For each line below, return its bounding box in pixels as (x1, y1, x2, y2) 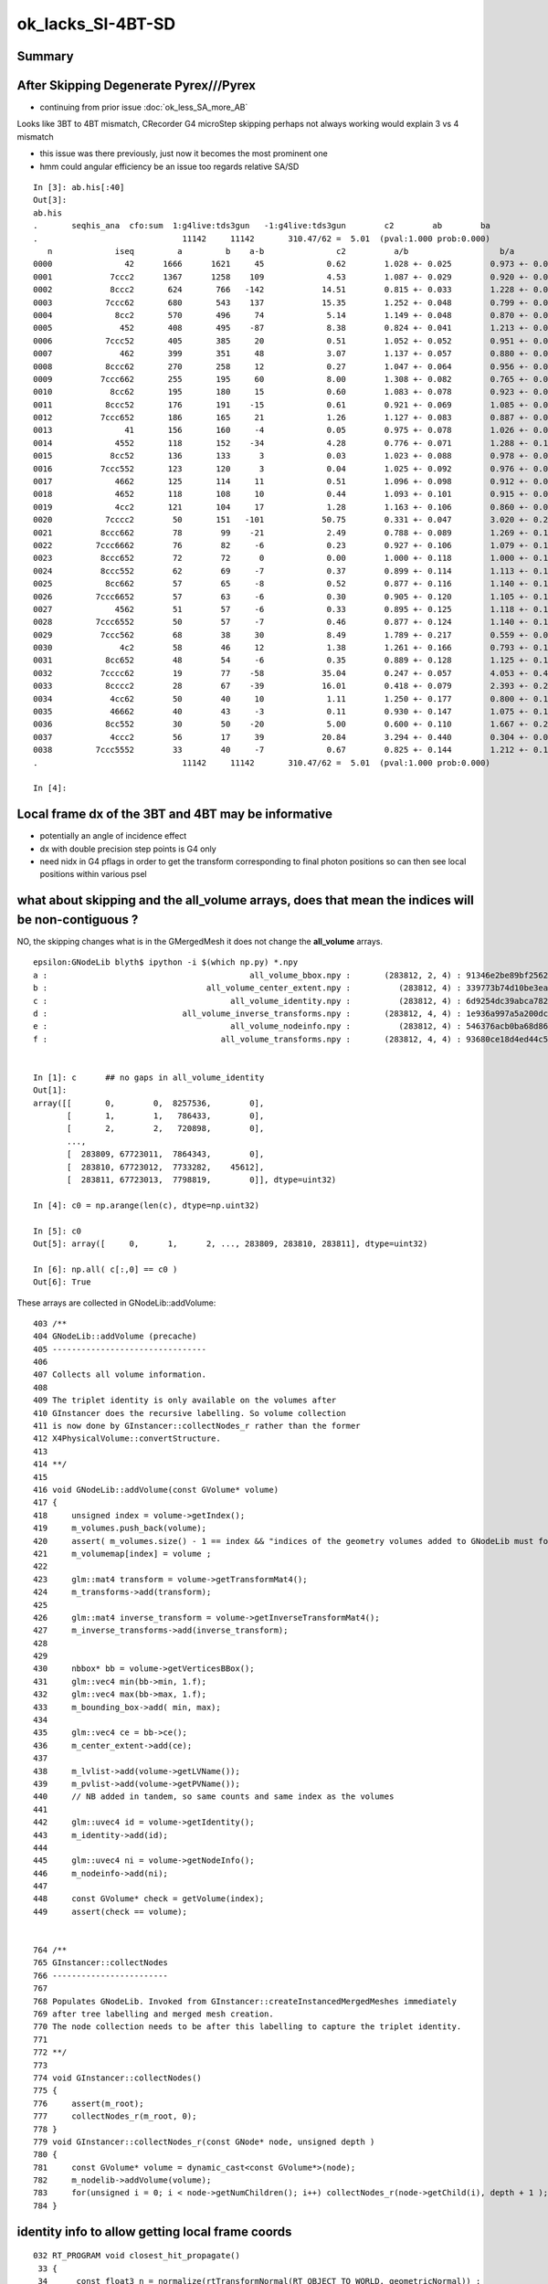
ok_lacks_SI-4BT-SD (16, 14, 176, 34)
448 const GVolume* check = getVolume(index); (33, 1894, 265, 1904)
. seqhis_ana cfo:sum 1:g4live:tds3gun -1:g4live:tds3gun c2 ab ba (33, 220, 490, 231)
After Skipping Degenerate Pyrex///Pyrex (16, 78, 256, 93)
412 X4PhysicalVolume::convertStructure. (33, 1433, 221, 1443)
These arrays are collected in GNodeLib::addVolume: (16, 1297, 216, 1308)
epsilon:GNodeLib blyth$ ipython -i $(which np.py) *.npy (33, 957, 299, 968)
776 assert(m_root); (33, 2098, 144, 2109)
